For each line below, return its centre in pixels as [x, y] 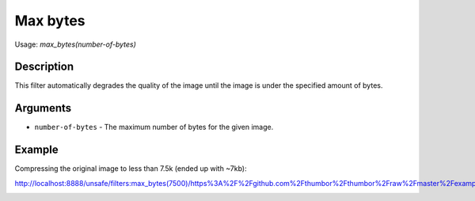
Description [44, 67]
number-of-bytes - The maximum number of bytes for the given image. [154, 127]
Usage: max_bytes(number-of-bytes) [75, 44]
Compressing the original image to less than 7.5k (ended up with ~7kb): [131, 169]
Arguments [43, 108]
